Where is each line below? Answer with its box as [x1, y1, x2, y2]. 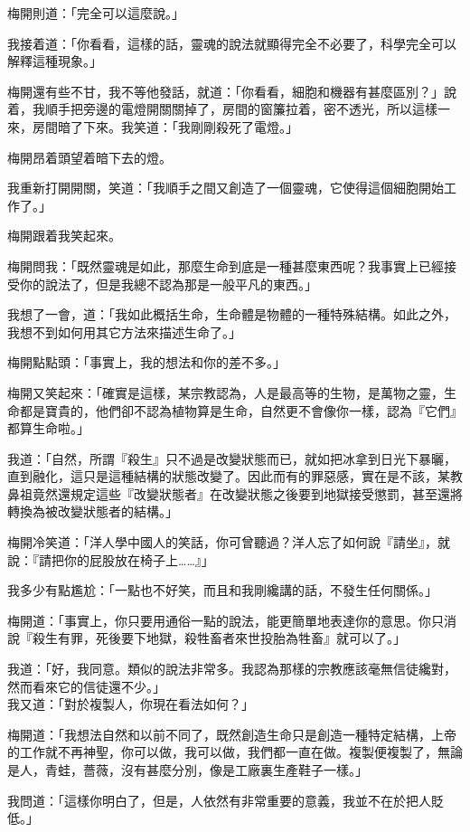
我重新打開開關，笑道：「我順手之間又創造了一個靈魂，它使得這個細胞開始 [7, 178, 444, 197]
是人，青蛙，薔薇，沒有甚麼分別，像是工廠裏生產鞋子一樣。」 [7, 761, 368, 779]
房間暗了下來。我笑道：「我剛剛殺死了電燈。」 [32, 117, 298, 136]
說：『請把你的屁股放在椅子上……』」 [7, 550, 214, 569]
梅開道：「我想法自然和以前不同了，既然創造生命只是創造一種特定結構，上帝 [7, 724, 456, 743]
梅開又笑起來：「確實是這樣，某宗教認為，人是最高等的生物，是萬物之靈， [7, 383, 444, 402]
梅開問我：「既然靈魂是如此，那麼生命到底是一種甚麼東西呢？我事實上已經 [7, 256, 444, 275]
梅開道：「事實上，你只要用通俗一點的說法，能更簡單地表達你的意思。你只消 [7, 610, 456, 629]
